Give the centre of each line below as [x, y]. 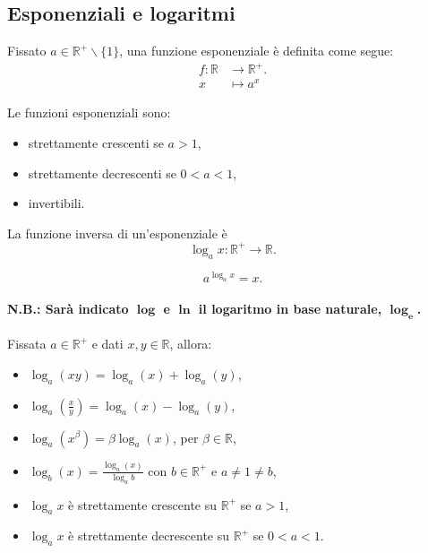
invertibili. [56, 203]
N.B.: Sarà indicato [68, 308]
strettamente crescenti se [96, 143]
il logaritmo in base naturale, [290, 308]
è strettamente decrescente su [149, 536]
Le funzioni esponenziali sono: [89, 112]
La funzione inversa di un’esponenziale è [117, 233]
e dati [107, 344]
